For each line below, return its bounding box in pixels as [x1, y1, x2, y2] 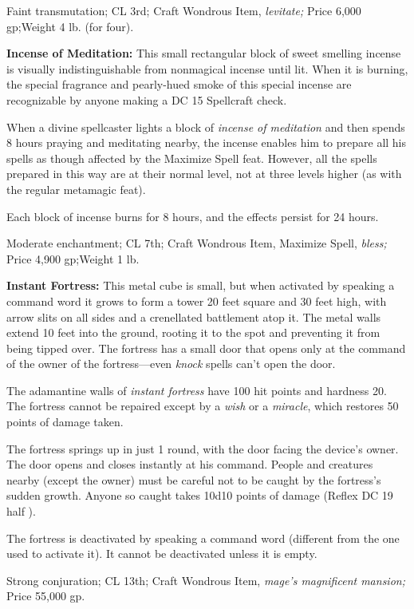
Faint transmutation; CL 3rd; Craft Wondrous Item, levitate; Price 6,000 [6, 2, 361, 18]
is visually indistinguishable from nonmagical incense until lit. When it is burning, [6, 60, 408, 77]
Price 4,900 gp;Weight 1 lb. [6, 250, 140, 267]
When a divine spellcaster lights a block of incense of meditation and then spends [6, 118, 405, 135]
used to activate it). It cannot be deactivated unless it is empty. [6, 545, 317, 562]
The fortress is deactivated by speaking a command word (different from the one [6, 529, 400, 546]
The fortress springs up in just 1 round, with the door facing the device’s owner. [6, 440, 399, 457]
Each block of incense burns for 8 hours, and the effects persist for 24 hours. [6, 208, 379, 224]
